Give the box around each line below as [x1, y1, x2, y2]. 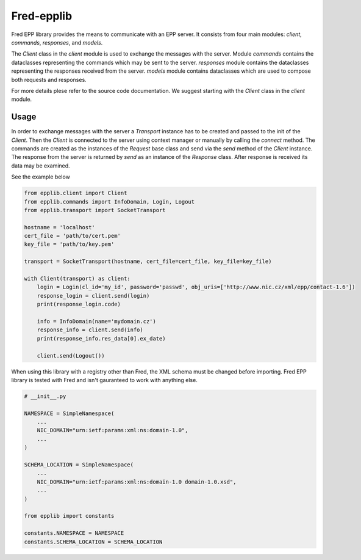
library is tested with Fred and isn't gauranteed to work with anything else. [11, 376, 198, 383]
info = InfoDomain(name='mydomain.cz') [37, 318, 157, 325]
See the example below [11, 173, 70, 180]
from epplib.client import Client [24, 190, 127, 197]
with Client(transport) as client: [24, 275, 130, 282]
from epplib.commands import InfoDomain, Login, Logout [24, 198, 195, 205]
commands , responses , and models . [11, 39, 103, 46]
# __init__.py [24, 392, 66, 400]
